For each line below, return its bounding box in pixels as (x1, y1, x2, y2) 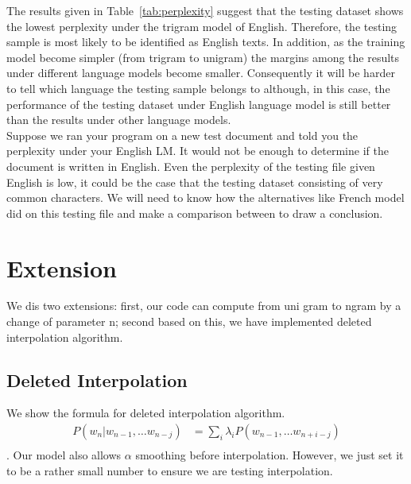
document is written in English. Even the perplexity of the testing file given (6, 157, 375, 174)
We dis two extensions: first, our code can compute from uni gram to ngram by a (6, 297, 401, 314)
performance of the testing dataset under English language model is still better (6, 95, 391, 112)
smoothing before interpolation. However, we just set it (135, 447, 404, 463)
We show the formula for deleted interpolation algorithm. (6, 405, 285, 421)
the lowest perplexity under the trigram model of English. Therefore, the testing (6, 17, 397, 34)
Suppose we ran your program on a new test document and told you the (6, 126, 359, 143)
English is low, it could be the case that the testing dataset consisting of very (6, 173, 383, 190)
